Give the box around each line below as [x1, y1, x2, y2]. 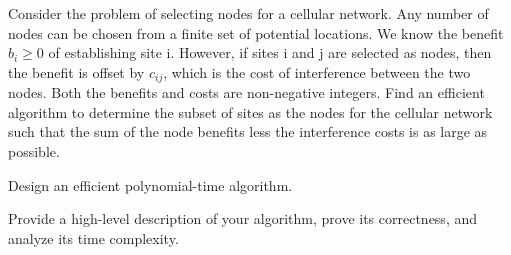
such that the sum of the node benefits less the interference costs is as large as [8, 121, 488, 142]
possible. [8, 141, 60, 162]
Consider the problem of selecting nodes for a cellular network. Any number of [8, 3, 489, 23]
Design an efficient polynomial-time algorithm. [8, 174, 293, 195]
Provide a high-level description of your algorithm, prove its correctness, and [8, 208, 478, 229]
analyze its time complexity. [8, 227, 179, 248]
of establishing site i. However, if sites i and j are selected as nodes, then [48, 42, 492, 63]
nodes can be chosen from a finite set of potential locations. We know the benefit [8, 22, 504, 43]
